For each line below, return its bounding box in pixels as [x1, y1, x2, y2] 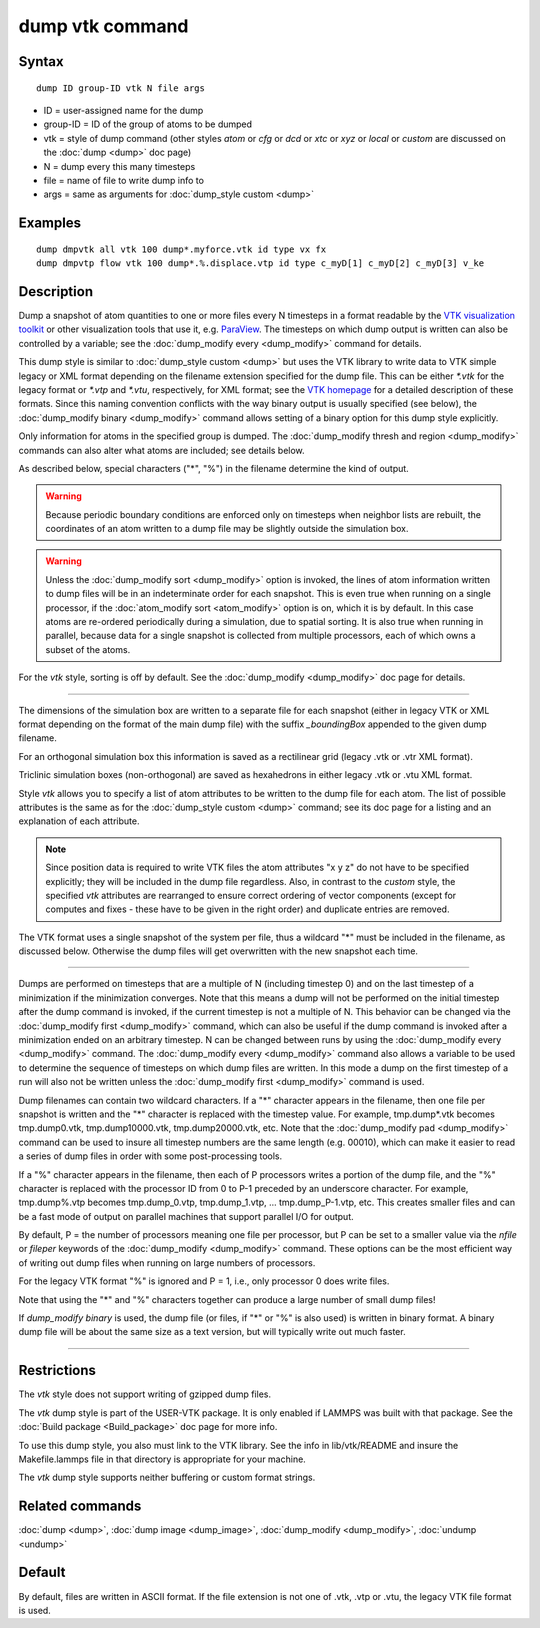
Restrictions [18, 1362, 97, 1379]
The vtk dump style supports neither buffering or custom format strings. [18, 1471, 316, 1484]
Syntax [18, 53, 64, 70]
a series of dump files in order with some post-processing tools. [18, 1150, 283, 1162]
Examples [18, 215, 82, 232]
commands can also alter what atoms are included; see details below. [18, 444, 305, 456]
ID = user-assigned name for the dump [43, 104, 204, 116]
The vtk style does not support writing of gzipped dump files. [18, 1388, 272, 1400]
